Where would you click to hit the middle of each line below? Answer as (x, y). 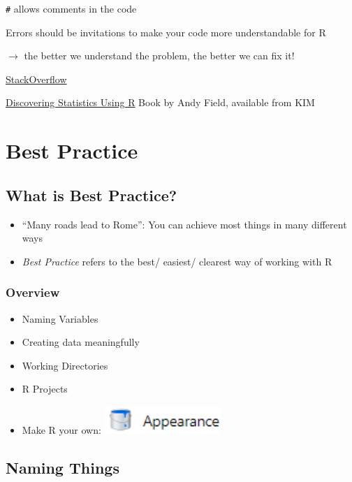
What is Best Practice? (91, 195)
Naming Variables (60, 318)
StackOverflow (36, 79)
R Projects (45, 389)
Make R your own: (61, 429)
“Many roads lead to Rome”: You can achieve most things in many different (184, 224)
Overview (33, 292)
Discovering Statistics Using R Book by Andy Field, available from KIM (160, 102)
